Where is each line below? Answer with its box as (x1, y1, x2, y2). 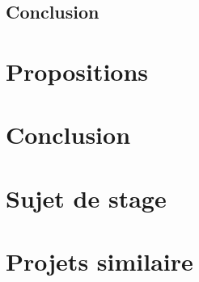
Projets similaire (6, 245, 193, 278)
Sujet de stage (6, 181, 167, 214)
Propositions (6, 54, 149, 87)
